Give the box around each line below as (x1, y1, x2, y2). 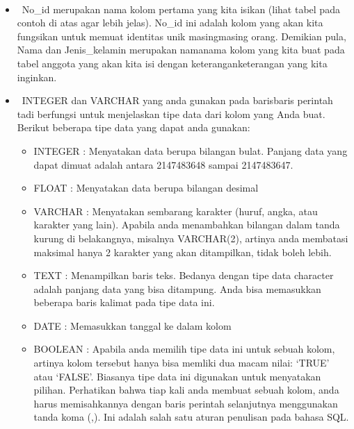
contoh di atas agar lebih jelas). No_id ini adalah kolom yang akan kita (17, 15, 323, 30)
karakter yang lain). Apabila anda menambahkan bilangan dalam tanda (33, 217, 340, 232)
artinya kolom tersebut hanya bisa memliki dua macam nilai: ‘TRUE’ (33, 355, 330, 370)
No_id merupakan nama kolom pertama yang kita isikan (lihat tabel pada (22, 1, 340, 16)
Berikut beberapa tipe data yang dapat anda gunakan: (17, 120, 250, 135)
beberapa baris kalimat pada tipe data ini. (33, 295, 215, 310)
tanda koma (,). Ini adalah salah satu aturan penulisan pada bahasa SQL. (33, 410, 349, 424)
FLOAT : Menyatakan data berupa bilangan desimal (33, 180, 259, 195)
